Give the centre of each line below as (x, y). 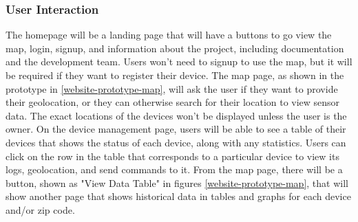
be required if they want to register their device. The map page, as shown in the (175, 75)
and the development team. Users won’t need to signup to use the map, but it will (179, 62)
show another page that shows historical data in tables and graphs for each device (178, 196)
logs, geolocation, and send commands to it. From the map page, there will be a (174, 169)
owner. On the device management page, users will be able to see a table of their (176, 129)
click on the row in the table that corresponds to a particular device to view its (172, 156)
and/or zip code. (40, 209)
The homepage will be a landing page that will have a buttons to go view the (169, 35)
